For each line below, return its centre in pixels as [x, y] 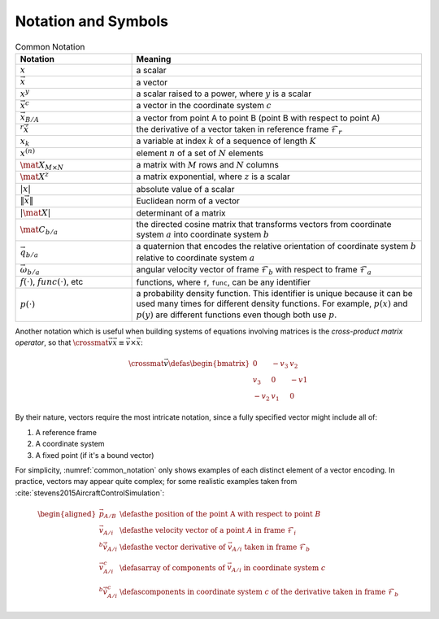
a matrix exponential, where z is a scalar [213, 177]
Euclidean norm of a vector [188, 201]
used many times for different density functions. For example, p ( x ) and [272, 303]
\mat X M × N [42, 166]
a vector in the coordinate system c [204, 106]
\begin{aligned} [67, 514]
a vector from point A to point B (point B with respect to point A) [258, 118]
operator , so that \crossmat [62, 342]
